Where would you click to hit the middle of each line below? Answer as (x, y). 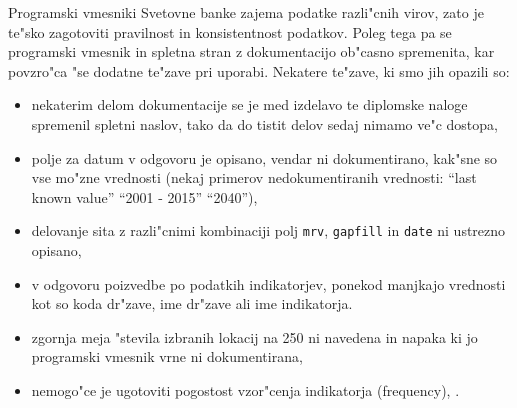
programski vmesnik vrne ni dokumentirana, (167, 356)
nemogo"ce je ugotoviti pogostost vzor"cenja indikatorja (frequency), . (245, 389)
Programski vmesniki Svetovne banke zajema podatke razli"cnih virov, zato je (246, 12)
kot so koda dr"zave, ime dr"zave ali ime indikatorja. (192, 303)
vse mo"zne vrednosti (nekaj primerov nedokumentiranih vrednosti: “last (254, 177)
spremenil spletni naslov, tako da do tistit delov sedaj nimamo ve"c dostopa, (264, 123)
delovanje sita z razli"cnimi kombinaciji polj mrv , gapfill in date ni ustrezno (268, 230)
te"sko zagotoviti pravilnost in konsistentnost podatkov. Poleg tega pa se (230, 31)
